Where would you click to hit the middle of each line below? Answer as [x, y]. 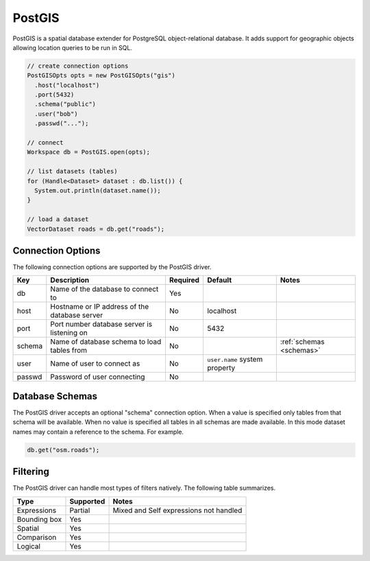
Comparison [37, 537]
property [221, 368]
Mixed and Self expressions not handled [177, 510]
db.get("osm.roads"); [63, 450]
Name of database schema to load [106, 342]
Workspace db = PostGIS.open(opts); [89, 152]
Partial [80, 510]
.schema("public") [65, 104]
